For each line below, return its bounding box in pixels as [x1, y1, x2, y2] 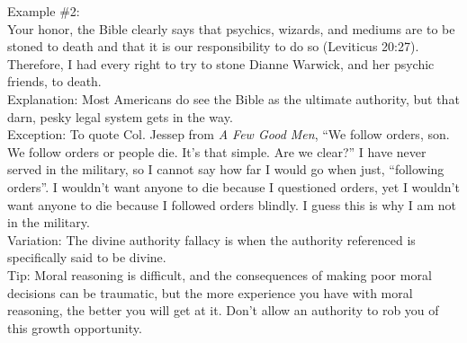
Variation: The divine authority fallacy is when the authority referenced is [7, 230, 416, 249]
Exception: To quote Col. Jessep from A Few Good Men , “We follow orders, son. [7, 125, 450, 144]
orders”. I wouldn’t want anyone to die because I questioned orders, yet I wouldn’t [7, 177, 460, 196]
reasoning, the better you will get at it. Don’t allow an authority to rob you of [7, 301, 439, 320]
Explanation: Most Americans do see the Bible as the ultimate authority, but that [7, 89, 460, 108]
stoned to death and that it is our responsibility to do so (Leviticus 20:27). [7, 37, 419, 56]
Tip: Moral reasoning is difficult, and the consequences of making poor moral [7, 265, 432, 284]
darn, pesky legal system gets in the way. [7, 107, 233, 126]
